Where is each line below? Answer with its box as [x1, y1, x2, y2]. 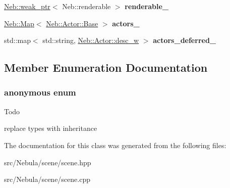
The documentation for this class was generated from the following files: [4, 139, 226, 150]
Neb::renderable [62, 1, 111, 11]
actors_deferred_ [153, 35, 216, 45]
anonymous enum [4, 86, 76, 99]
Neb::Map [4, 18, 34, 28]
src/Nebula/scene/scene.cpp [4, 174, 90, 184]
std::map [4, 35, 31, 45]
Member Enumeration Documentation [4, 60, 208, 75]
